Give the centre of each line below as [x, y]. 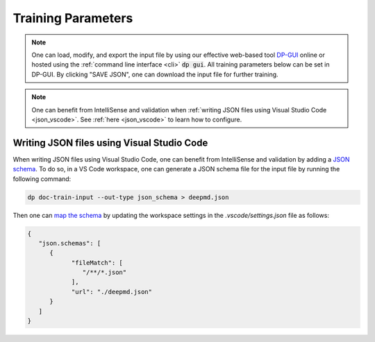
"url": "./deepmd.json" [112, 292]
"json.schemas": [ [70, 243]
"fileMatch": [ [97, 263]
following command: [42, 179]
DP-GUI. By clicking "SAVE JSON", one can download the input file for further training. [155, 74]
